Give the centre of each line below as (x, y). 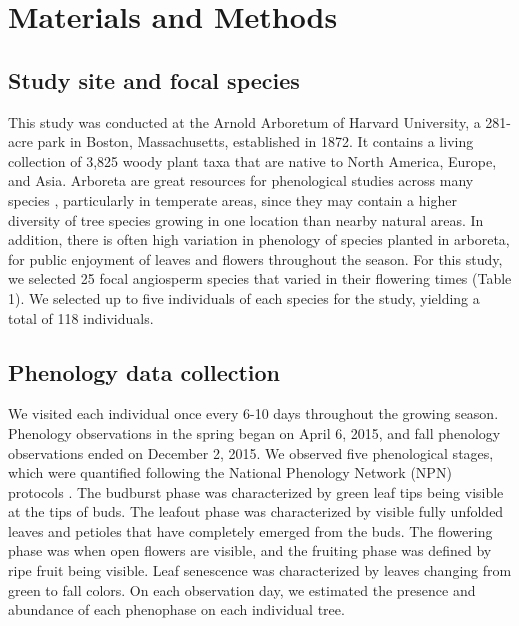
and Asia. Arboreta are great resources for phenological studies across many (241, 180)
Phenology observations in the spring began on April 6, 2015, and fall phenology (254, 432)
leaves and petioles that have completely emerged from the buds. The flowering (250, 530)
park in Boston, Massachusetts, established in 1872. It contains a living (255, 141)
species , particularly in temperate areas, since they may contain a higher (232, 199)
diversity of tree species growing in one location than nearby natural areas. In (246, 219)
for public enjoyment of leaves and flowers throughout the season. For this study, (255, 258)
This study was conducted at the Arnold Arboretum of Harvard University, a (244, 121)
